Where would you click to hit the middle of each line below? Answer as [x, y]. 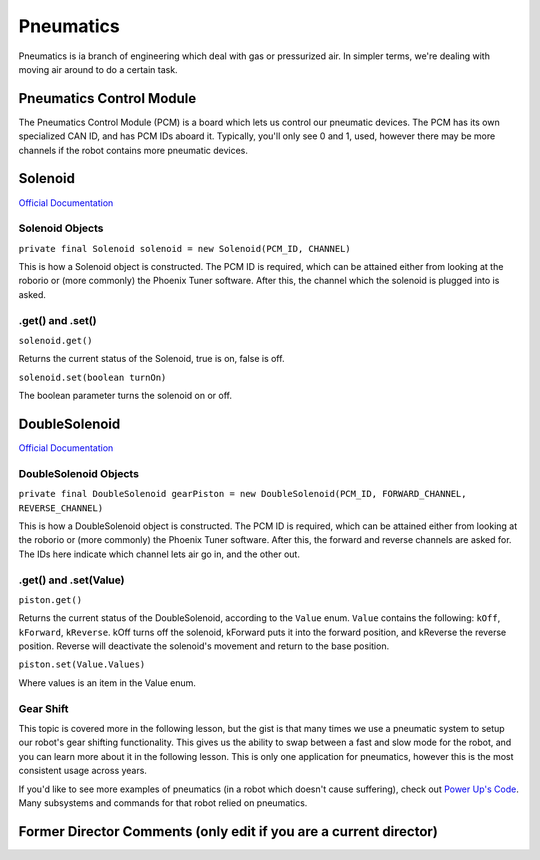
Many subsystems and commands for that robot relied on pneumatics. [163, 802]
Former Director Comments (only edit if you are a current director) [228, 831]
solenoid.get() [56, 340]
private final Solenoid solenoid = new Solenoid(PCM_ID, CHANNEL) [185, 248]
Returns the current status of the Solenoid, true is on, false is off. [151, 359]
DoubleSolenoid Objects [79, 473]
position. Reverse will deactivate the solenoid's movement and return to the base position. [204, 646]
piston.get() [50, 599]
